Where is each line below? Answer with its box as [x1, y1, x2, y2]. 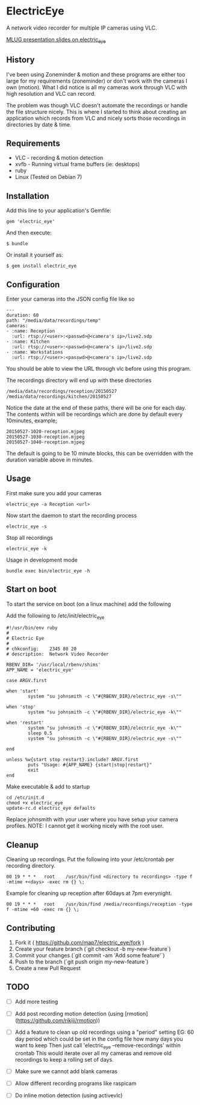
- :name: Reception [6, 328, 55, 334]
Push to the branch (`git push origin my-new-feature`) [14, 958, 149, 965]
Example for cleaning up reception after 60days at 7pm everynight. [6, 890, 172, 897]
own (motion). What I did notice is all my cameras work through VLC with [6, 83, 187, 91]
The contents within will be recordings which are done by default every [6, 410, 183, 418]
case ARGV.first [6, 678, 47, 684]
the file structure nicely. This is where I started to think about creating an [6, 108, 187, 115]
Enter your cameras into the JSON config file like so [6, 295, 135, 302]
